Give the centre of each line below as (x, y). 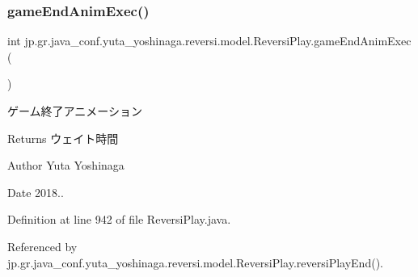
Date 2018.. (36, 192)
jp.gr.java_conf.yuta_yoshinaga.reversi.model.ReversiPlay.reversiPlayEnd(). (195, 262)
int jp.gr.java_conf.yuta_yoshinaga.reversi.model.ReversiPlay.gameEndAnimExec (209, 41)
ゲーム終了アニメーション (75, 111)
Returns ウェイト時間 (63, 138)
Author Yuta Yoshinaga (66, 165)
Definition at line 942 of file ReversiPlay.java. (119, 219)
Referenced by (42, 246)
